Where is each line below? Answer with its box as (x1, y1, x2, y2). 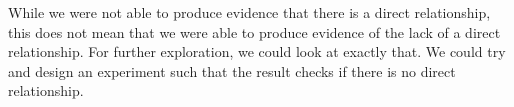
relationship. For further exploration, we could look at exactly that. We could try (8, 41, 506, 62)
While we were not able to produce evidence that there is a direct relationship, (8, 2, 491, 22)
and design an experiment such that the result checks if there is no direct (8, 60, 456, 81)
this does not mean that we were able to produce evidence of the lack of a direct (8, 21, 501, 42)
